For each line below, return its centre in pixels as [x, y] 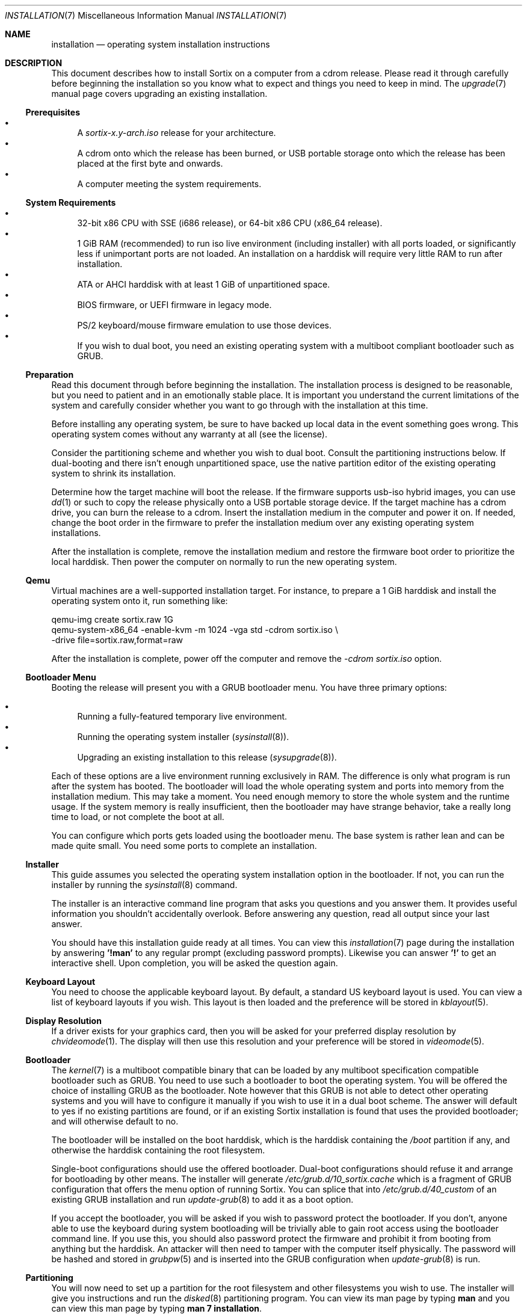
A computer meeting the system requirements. [169, 184]
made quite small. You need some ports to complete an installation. [184, 846]
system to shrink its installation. [114, 473]
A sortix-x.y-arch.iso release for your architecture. [177, 133]
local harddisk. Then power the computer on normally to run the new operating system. [224, 562]
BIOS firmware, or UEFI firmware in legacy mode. [174, 305]
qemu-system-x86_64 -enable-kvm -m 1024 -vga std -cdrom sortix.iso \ [195, 630]
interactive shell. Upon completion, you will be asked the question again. [195, 963]
